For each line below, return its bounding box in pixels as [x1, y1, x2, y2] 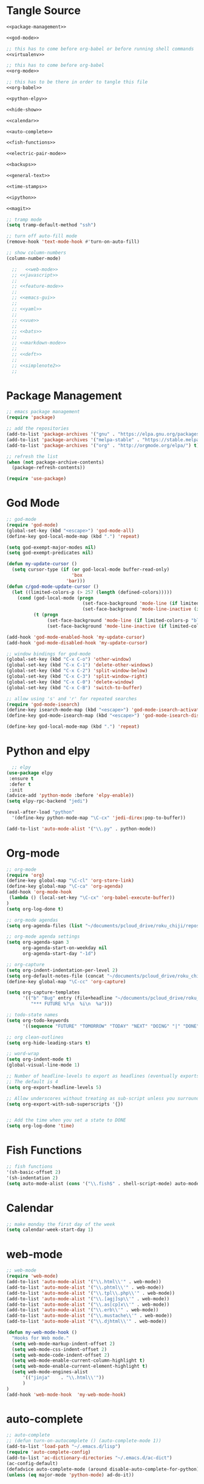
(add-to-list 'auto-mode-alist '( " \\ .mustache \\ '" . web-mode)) [6, 1312, 172, 1319]
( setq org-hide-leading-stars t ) [6, 1040, 91, 1046]
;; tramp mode [6, 217, 42, 223]
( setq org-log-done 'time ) [6, 1123, 75, 1129]
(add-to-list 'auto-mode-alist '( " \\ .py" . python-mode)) [6, 826, 156, 832]
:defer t [8, 781, 32, 787]
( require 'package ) [6, 414, 56, 420]
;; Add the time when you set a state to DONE [6, 1117, 126, 1123]
